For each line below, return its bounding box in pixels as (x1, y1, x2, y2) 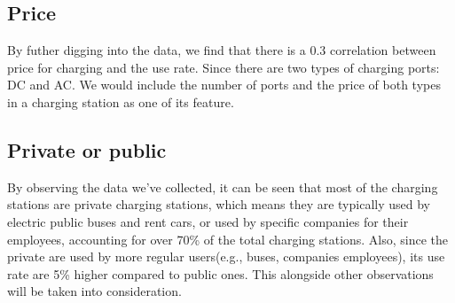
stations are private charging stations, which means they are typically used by (7, 195, 430, 214)
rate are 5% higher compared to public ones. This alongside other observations (7, 264, 434, 283)
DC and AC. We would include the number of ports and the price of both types (7, 75, 441, 94)
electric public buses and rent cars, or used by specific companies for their (7, 212, 409, 230)
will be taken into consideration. (7, 282, 182, 300)
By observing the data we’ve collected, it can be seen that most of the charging (7, 177, 438, 196)
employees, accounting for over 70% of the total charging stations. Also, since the (7, 229, 449, 248)
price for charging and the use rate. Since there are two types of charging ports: (7, 58, 440, 76)
